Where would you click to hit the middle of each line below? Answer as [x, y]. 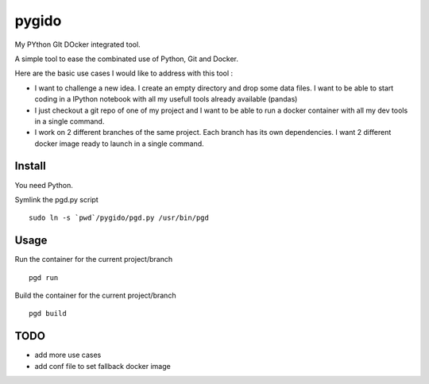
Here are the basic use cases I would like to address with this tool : [124, 73]
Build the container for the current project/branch [95, 296]
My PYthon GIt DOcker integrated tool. [77, 44]
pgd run [44, 277]
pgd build [48, 314]
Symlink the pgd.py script [56, 199]
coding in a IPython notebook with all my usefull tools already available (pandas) [166, 99]
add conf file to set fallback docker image [102, 366]
